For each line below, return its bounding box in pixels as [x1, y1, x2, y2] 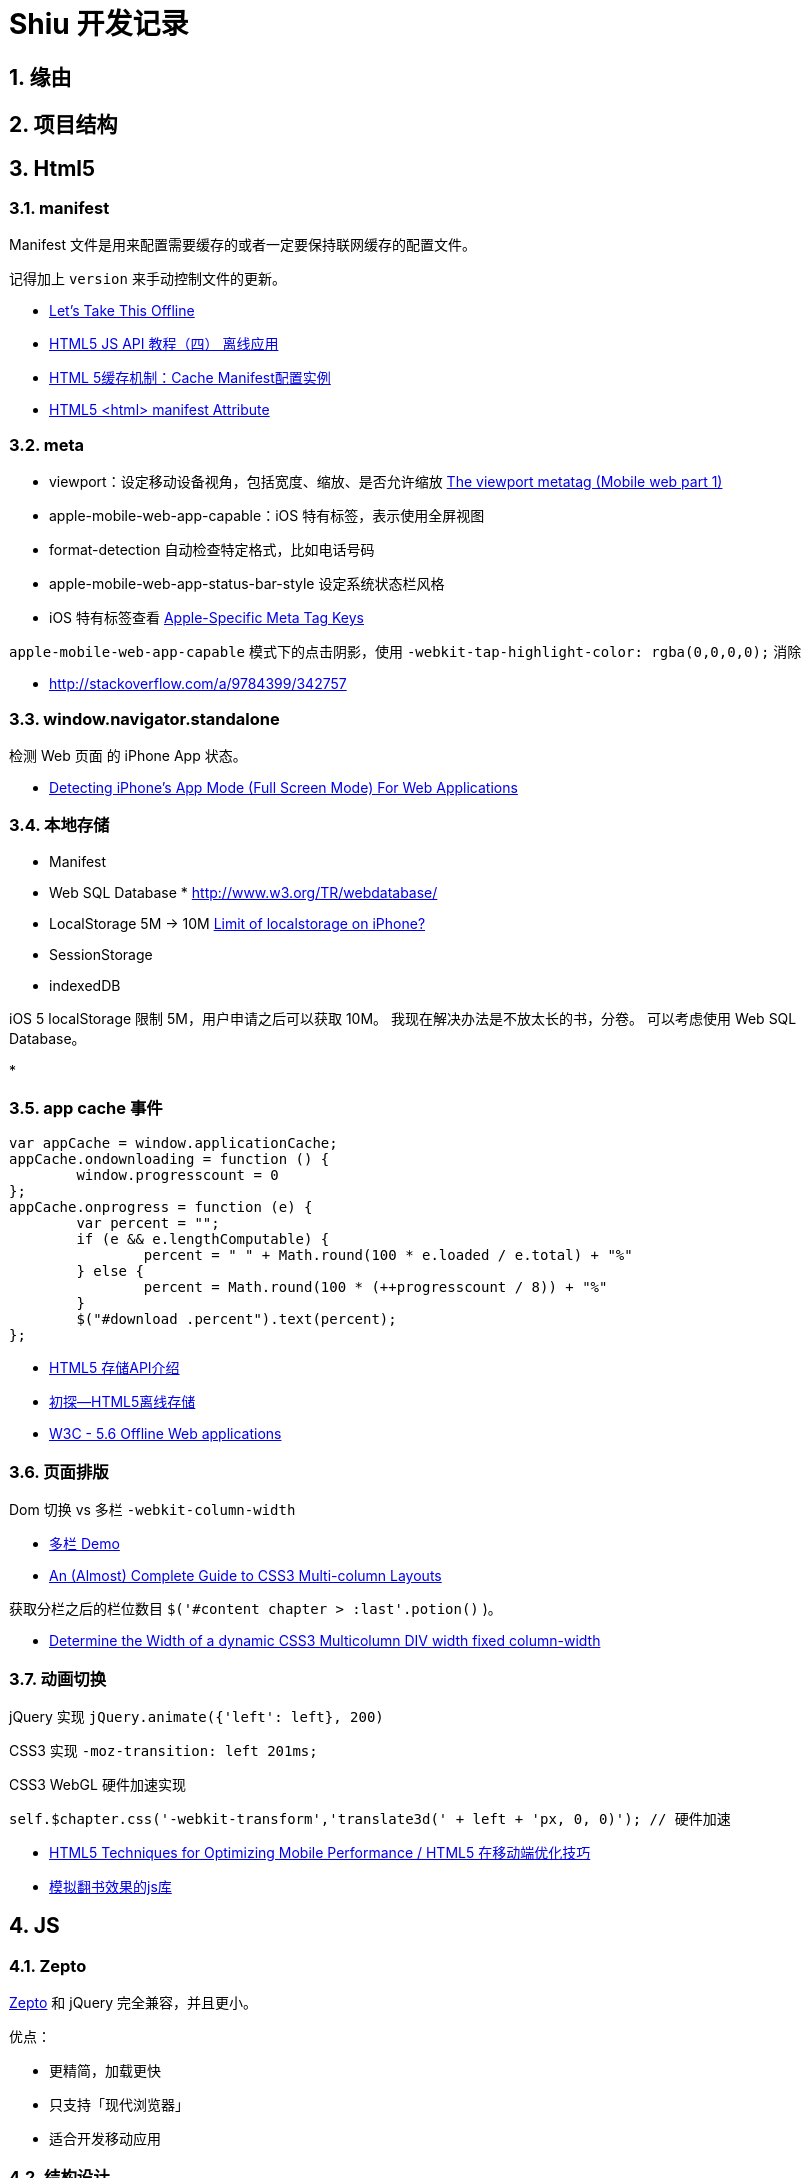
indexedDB [49, 976, 121, 994]
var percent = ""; [76, 1215, 220, 1232]
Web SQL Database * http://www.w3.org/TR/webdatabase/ [49, 883, 438, 901]
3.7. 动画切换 [9, 1668, 107, 1689]
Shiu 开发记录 [9, 7, 189, 41]
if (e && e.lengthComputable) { [76, 1231, 330, 1248]
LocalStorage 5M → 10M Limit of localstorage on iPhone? [49, 914, 426, 932]
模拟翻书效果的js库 [49, 1877, 172, 1895]
